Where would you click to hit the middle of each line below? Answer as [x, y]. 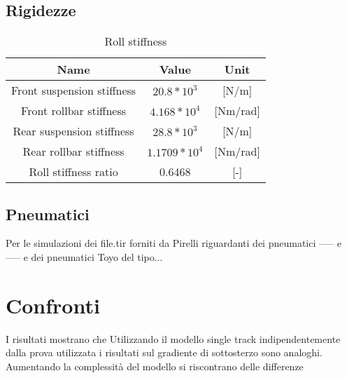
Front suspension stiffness [74, 90]
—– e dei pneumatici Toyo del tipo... [84, 257]
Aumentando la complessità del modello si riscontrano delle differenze [155, 366]
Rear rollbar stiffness [73, 151]
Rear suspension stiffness [73, 131]
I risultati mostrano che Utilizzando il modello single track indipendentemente [173, 338]
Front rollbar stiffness [74, 111]
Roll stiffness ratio [73, 172]
